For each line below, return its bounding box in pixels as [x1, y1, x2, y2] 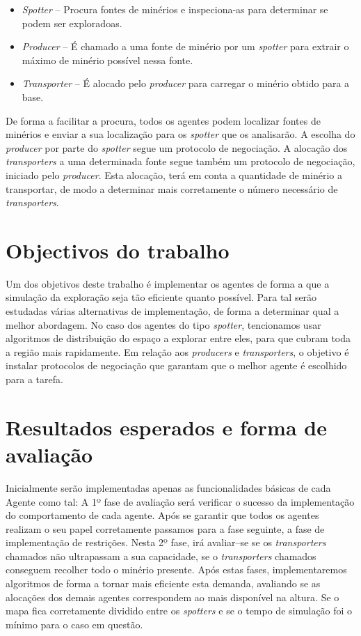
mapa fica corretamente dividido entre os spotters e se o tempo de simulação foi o [6, 603, 353, 618]
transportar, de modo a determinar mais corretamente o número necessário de [6, 181, 338, 196]
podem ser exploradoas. [22, 15, 122, 30]
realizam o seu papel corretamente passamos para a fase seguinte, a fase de [6, 521, 325, 536]
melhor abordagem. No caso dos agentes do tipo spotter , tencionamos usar [6, 317, 321, 332]
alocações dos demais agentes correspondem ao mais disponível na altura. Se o [6, 589, 339, 604]
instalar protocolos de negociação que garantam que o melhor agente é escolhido [6, 358, 347, 373]
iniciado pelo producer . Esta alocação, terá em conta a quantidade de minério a [6, 167, 342, 182]
